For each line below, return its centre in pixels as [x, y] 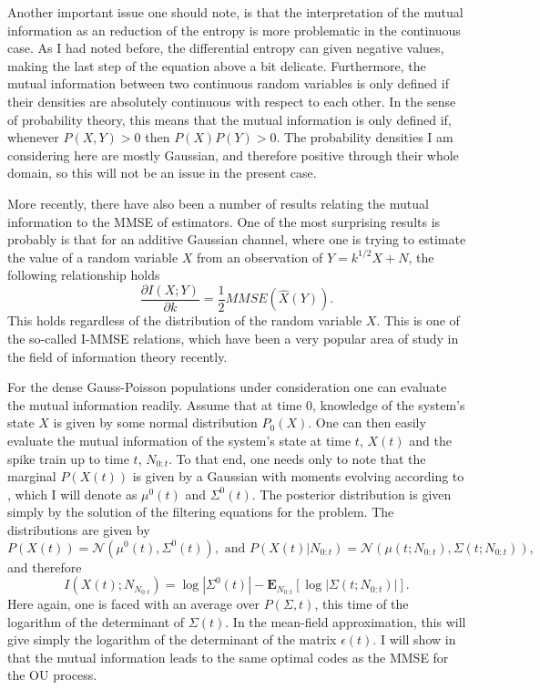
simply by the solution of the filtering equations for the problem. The [201, 512]
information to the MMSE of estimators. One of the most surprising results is [224, 221]
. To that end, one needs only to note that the [297, 458]
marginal [32, 476]
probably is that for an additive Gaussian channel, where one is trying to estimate [237, 239]
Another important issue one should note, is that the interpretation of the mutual [235, 12]
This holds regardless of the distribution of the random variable [185, 320]
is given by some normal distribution [155, 422]
